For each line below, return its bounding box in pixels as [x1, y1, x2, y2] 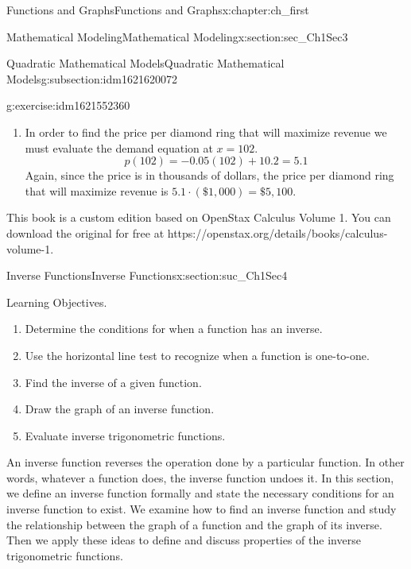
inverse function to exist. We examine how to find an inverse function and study [6, 501, 397, 517]
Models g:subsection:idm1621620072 [6, 70, 177, 87]
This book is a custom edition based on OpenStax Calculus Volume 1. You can [6, 209, 391, 226]
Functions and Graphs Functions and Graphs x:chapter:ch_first [6, 2, 309, 17]
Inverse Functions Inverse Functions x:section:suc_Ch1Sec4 [6, 267, 288, 284]
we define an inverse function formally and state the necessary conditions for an [6, 485, 394, 501]
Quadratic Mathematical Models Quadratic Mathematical [6, 55, 285, 72]
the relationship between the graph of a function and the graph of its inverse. [6, 516, 382, 532]
